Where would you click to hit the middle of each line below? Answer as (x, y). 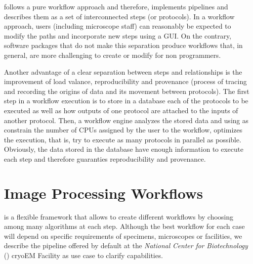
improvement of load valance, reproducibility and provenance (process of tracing (126, 81)
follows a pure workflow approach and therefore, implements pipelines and (116, 6)
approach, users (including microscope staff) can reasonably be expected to (118, 26)
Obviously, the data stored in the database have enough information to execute (124, 149)
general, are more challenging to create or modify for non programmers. (112, 55)
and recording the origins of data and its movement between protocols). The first (127, 91)
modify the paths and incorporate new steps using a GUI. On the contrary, (118, 35)
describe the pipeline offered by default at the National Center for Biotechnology (126, 245)
